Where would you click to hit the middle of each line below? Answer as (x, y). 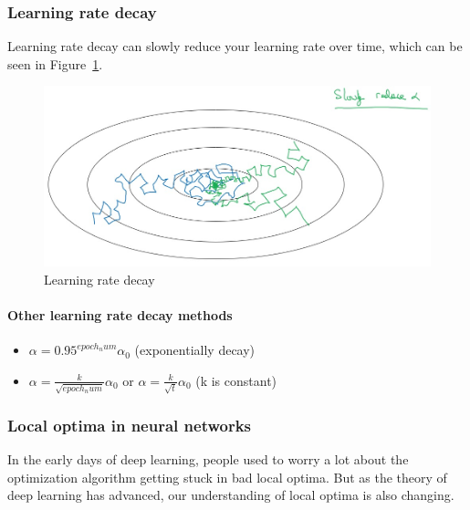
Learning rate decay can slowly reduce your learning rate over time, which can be (235, 46)
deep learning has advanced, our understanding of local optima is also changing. (231, 495)
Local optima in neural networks (130, 425)
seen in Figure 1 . (55, 63)
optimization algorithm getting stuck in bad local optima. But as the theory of (227, 477)
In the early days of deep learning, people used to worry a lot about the (208, 458)
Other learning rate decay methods (120, 315)
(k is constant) (236, 380)
